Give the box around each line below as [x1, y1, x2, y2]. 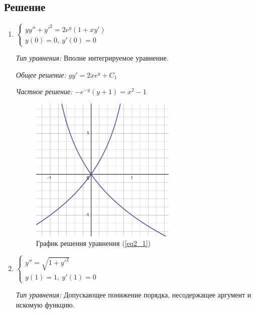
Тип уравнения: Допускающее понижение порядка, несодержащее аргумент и [16, 289, 251, 299]
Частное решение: [16, 86, 73, 97]
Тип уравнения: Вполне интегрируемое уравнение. [16, 53, 169, 63]
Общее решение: [16, 69, 66, 80]
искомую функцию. [16, 299, 75, 309]
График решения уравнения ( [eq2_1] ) [36, 238, 151, 248]
